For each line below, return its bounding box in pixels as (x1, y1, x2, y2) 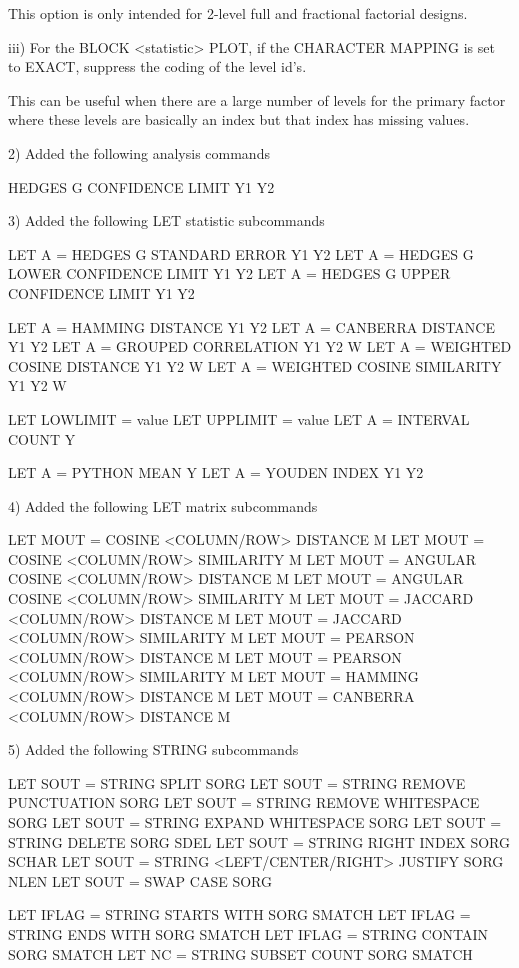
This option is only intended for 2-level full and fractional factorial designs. (8, 3, 468, 23)
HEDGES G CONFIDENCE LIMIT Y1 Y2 (8, 176, 275, 197)
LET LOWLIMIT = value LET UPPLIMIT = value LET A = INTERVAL (8, 408, 470, 429)
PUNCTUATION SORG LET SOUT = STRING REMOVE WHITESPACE (8, 792, 480, 813)
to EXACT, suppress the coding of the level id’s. (8, 56, 307, 77)
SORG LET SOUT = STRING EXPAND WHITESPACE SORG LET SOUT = (8, 812, 502, 832)
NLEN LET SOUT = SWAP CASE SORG (8, 870, 272, 891)
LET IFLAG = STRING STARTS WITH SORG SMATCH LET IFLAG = (8, 904, 471, 925)
